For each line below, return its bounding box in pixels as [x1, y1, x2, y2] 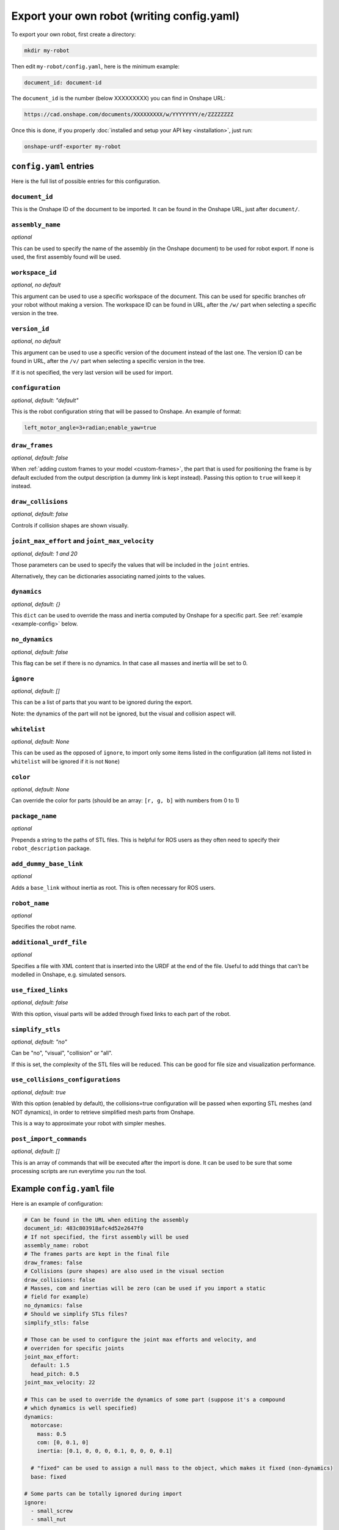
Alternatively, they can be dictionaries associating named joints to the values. [11, 572, 206, 580]
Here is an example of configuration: [11, 1200, 103, 1207]
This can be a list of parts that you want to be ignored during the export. [11, 698, 193, 706]
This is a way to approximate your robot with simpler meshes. [11, 1120, 166, 1127]
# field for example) [24, 1293, 89, 1300]
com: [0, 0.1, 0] [37, 1439, 89, 1446]
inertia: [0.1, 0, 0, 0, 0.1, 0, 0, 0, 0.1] [37, 1447, 173, 1455]
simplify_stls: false [24, 1319, 89, 1326]
